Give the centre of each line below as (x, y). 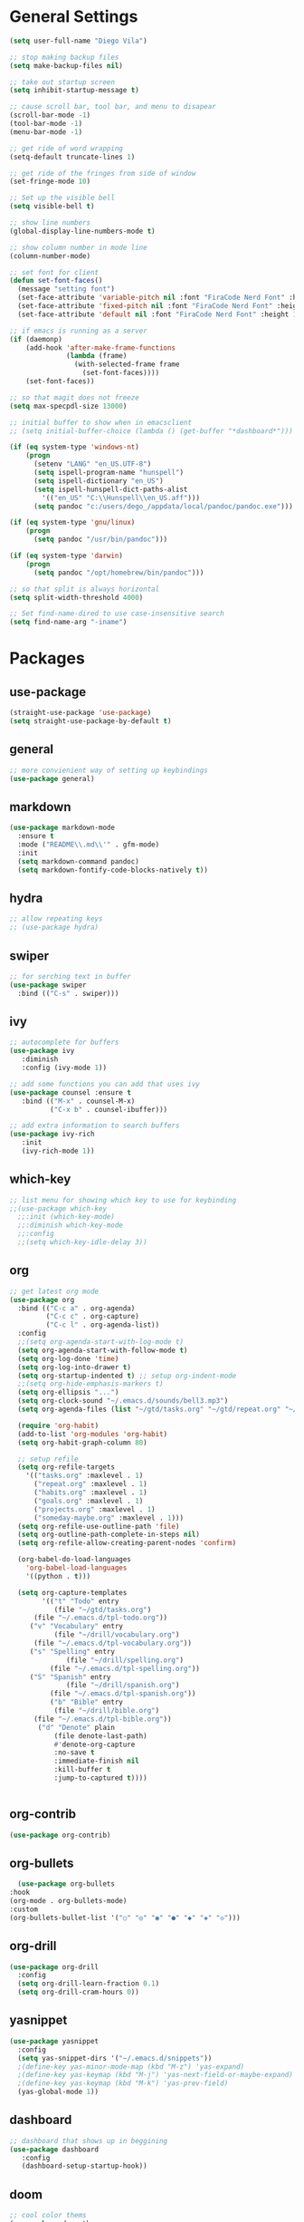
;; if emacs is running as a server (78, 331)
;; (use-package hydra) (54, 927)
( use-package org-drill (54, 1967)
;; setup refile (48, 1459)
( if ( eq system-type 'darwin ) (66, 556)
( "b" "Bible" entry (86, 1702)
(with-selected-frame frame (127, 364)
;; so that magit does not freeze (75, 397)
